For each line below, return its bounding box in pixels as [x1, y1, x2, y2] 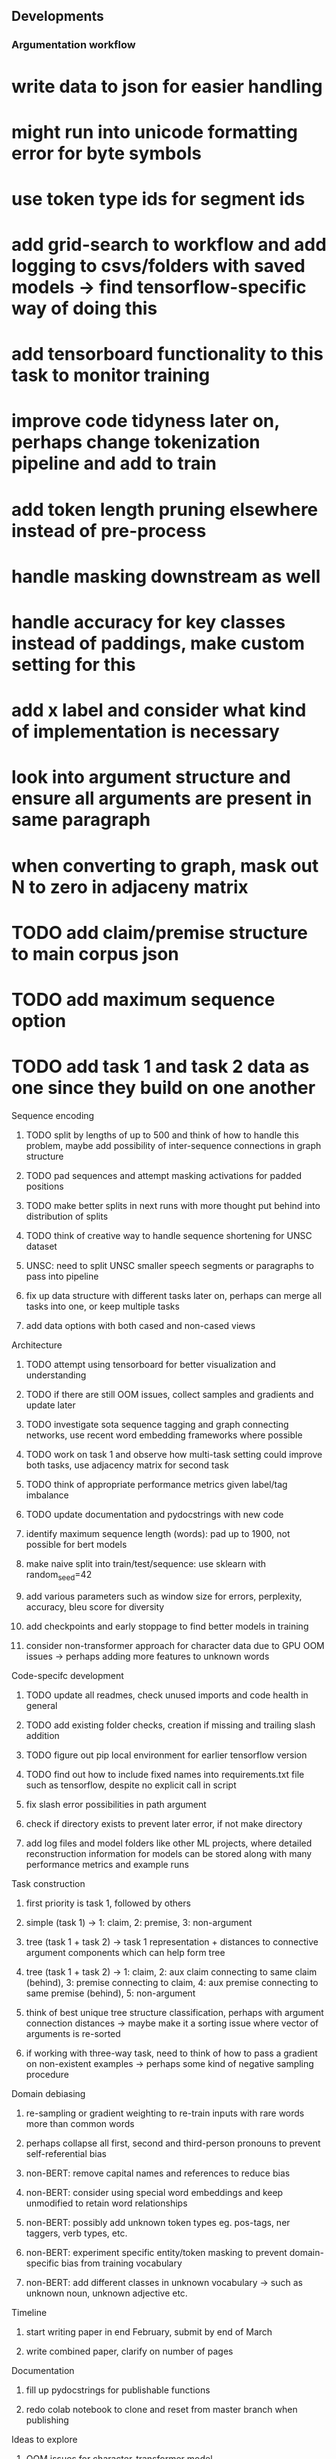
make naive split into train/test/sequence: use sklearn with [25, 1557, 267, 1569]
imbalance [25, 1489, 69, 1501]
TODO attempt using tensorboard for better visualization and [25, 1358, 276, 1370]
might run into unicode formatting [11, 120, 298, 143]
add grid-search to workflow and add [11, 234, 327, 256]
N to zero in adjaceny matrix [11, 875, 249, 898]
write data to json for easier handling [11, 75, 323, 98]
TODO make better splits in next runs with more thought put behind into [25, 1199, 321, 1211]
